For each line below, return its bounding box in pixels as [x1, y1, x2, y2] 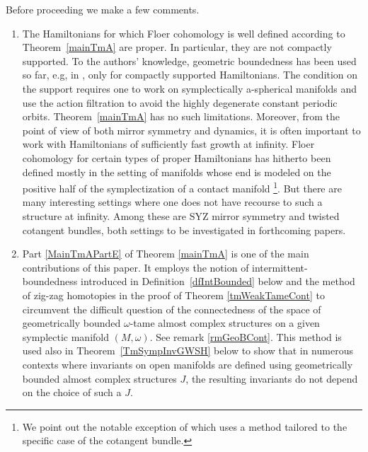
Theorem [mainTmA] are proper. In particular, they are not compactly [22, 40, 332, 54]
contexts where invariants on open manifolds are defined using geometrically [22, 357, 353, 371]
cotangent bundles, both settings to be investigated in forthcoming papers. [22, 222, 346, 237]
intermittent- [252, 260, 308, 274]
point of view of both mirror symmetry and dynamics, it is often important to [22, 122, 361, 137]
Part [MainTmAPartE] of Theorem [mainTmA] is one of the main [22, 246, 309, 261]
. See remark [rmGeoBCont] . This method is [149, 329, 342, 344]
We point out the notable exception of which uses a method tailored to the [22, 419, 347, 434]
